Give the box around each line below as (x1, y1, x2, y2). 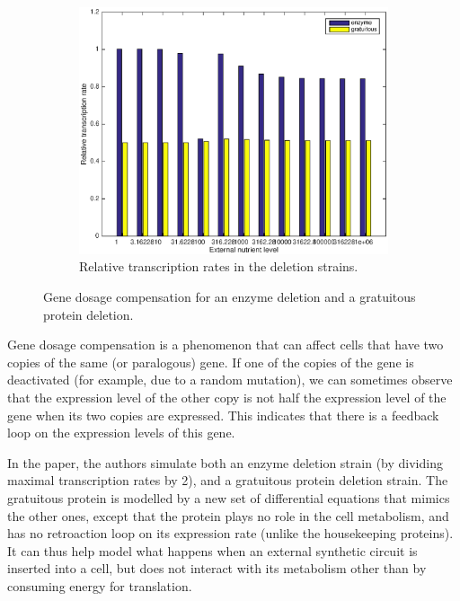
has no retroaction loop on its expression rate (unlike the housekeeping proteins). (7, 524, 454, 543)
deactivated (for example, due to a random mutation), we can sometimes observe (7, 370, 453, 389)
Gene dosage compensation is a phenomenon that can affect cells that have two (7, 335, 444, 354)
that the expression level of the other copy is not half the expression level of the (7, 387, 447, 406)
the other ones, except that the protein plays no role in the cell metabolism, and (7, 506, 449, 525)
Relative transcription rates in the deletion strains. (79, 257, 358, 276)
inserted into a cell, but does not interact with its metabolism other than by (7, 559, 427, 578)
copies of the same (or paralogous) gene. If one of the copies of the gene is (7, 352, 414, 371)
